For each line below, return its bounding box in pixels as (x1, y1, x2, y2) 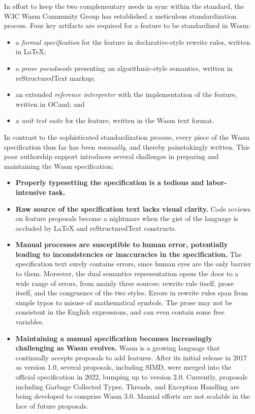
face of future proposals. (15, 400, 89, 411)
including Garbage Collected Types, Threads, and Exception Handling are (15, 381, 240, 391)
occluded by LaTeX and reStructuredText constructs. (15, 223, 177, 233)
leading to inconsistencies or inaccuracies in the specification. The (15, 249, 242, 259)
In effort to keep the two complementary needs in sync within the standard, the (4, 1, 244, 11)
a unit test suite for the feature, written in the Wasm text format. (15, 115, 214, 126)
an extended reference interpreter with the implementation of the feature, (15, 89, 237, 99)
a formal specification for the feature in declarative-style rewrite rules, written (15, 36, 250, 47)
